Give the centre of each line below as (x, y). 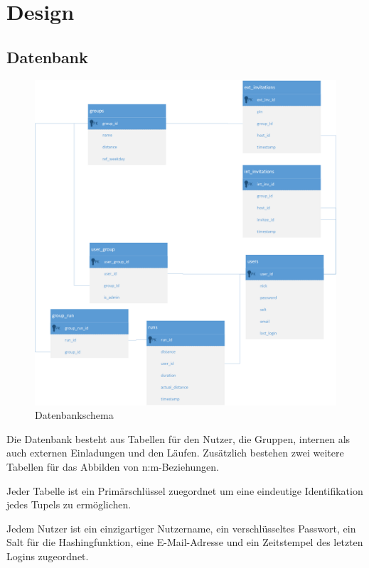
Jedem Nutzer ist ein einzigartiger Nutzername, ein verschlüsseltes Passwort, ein (181, 528)
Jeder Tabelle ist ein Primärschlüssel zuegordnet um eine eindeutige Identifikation (185, 490)
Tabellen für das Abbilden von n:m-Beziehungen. (113, 466)
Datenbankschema (74, 415)
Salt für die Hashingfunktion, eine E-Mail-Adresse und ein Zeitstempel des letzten (185, 542)
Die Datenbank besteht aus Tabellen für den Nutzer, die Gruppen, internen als (178, 438)
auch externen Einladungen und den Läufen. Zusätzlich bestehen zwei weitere (175, 453)
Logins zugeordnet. (48, 556)
